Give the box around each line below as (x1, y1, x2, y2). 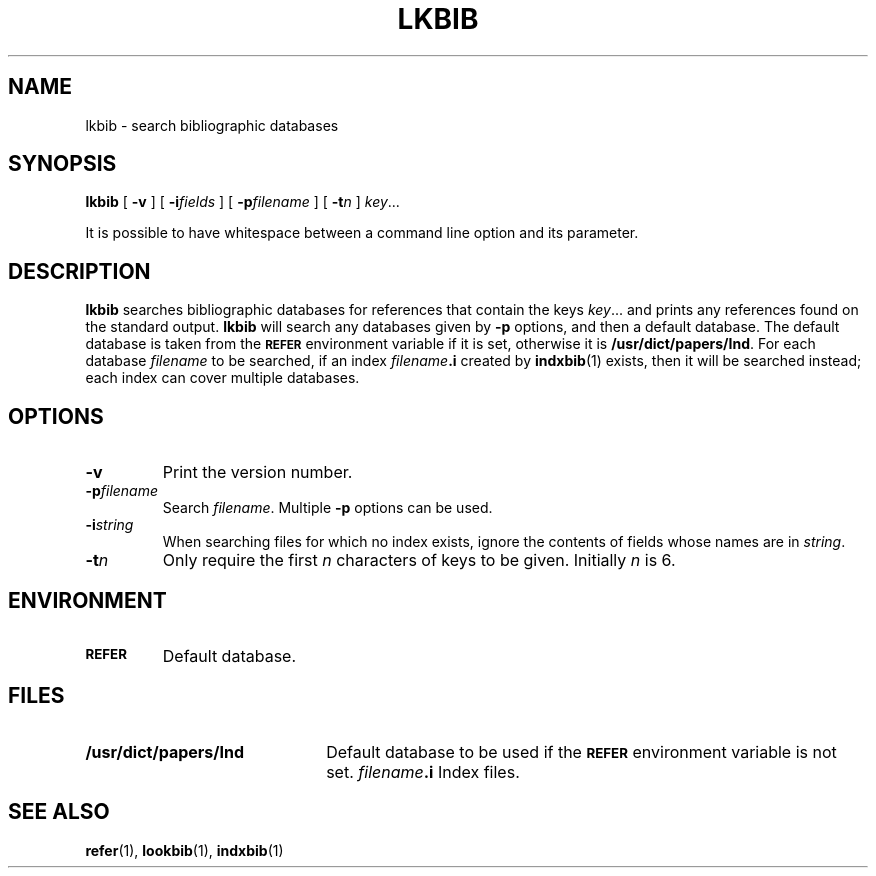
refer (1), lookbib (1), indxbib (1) (85, 841, 284, 859)
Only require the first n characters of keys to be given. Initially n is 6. (162, 550, 676, 571)
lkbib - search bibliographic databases (85, 116, 339, 134)
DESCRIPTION (8, 258, 151, 284)
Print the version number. (162, 462, 353, 483)
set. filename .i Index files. (326, 761, 520, 782)
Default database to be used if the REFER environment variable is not (326, 741, 837, 762)
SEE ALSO (8, 799, 110, 825)
